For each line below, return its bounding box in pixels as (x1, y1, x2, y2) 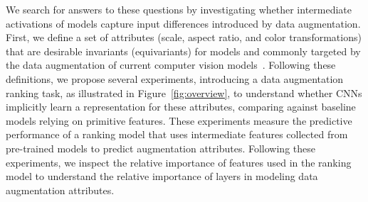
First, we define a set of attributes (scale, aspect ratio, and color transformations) (6, 30, 362, 45)
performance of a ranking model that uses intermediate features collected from (6, 127, 348, 142)
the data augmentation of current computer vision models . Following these (6, 57, 336, 72)
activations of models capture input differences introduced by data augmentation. (6, 16, 361, 30)
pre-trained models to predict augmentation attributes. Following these (6, 140, 315, 155)
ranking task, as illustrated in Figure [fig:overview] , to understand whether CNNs (6, 85, 362, 100)
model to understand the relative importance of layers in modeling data (6, 169, 318, 184)
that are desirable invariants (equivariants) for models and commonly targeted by (6, 43, 361, 58)
